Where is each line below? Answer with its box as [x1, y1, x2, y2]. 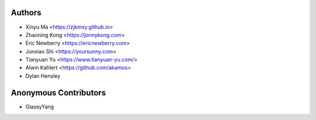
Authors [11, 8, 42, 18]
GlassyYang [25, 103, 54, 110]
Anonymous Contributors [11, 88, 107, 98]
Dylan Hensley [25, 72, 61, 79]
